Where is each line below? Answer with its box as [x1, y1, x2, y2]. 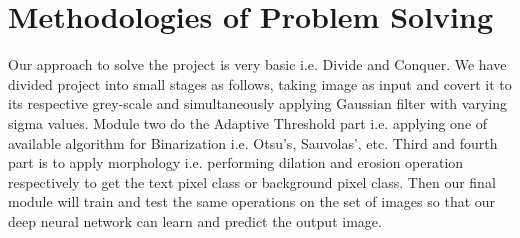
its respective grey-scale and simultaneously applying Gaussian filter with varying [8, 93, 507, 114]
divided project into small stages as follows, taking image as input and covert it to [8, 73, 512, 94]
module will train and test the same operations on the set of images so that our [8, 191, 496, 212]
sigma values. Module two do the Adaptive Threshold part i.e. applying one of [8, 112, 488, 133]
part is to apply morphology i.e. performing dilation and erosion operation [8, 152, 464, 173]
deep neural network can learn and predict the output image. [8, 210, 382, 231]
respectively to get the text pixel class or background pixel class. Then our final [8, 171, 496, 192]
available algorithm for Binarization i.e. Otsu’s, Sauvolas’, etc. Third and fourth [8, 132, 498, 153]
